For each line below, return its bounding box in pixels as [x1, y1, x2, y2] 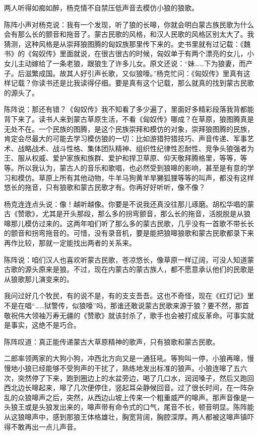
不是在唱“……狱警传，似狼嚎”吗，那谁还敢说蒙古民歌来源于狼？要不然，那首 [4, 300, 249, 311]
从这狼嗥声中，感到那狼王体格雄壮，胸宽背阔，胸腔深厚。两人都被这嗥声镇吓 [4, 411, 254, 422]
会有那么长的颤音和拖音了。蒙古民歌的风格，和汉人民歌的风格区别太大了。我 [4, 29, 254, 39]
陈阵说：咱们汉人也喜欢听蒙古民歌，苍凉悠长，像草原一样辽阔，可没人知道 [4, 254, 247, 264]
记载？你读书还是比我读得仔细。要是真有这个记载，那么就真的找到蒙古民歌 [10, 78, 254, 88]
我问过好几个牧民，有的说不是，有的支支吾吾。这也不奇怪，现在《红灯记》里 [4, 290, 254, 301]
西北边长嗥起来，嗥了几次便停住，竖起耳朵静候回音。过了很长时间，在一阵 [4, 382, 247, 393]
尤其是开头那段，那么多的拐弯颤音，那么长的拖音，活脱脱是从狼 [42, 208, 251, 219]
